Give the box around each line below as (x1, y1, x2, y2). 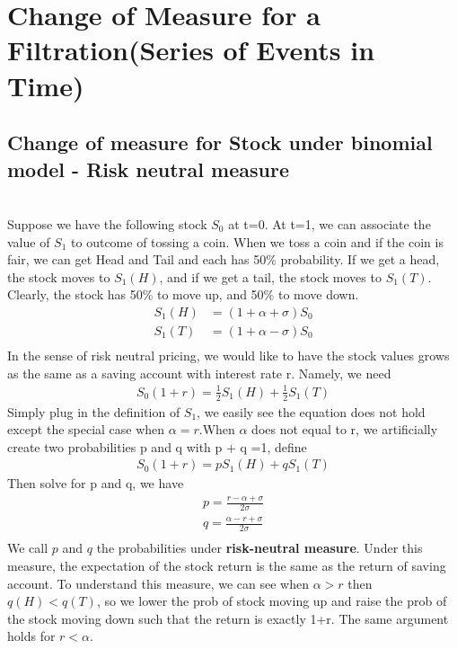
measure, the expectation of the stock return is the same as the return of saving (7, 556, 446, 574)
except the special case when (7, 420, 165, 439)
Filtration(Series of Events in (7, 31, 375, 68)
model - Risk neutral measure (7, 155, 289, 182)
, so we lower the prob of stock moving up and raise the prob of (96, 591, 447, 610)
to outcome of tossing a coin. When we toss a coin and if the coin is (71, 232, 444, 251)
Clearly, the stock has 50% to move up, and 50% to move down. (7, 285, 359, 304)
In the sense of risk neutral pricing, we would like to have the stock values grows (7, 346, 450, 364)
